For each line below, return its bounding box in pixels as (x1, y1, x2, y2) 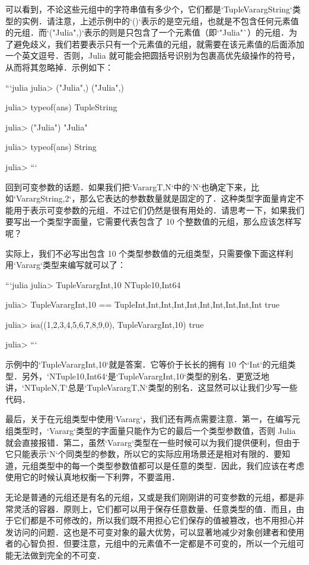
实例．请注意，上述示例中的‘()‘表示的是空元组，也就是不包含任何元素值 (21, 14, 299, 27)
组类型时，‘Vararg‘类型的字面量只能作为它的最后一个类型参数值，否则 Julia (5, 424, 296, 437)
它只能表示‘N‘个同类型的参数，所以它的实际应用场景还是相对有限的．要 (5, 448, 282, 460)
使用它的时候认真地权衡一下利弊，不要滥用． (5, 471, 180, 483)
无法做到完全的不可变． (13, 548, 105, 561)
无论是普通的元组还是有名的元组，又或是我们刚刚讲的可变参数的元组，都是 (5, 491, 296, 503)
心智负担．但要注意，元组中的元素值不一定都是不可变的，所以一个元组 (21, 537, 296, 550)
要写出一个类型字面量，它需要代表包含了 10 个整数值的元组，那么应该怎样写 (5, 215, 302, 228)
